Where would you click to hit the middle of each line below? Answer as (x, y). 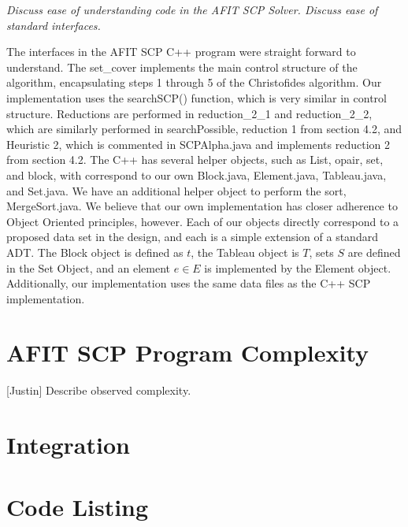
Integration (68, 445)
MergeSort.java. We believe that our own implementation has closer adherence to (202, 206)
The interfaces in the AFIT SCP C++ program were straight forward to (181, 52)
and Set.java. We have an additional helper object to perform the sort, (176, 190)
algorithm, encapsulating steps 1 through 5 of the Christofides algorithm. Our (194, 82)
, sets (321, 252)
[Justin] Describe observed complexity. (99, 390)
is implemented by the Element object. (298, 267)
